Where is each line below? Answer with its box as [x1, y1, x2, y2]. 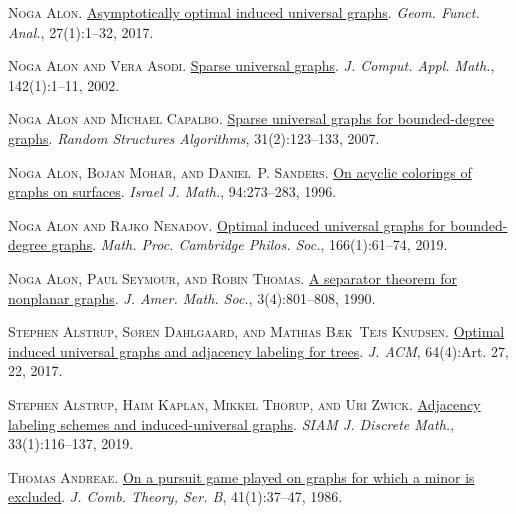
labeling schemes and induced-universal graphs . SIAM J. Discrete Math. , [8, 413, 455, 434]
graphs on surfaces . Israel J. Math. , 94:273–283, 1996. [8, 181, 337, 202]
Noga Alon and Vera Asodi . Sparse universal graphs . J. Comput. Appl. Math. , [8, 55, 495, 76]
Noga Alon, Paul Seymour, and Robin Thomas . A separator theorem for [8, 267, 457, 288]
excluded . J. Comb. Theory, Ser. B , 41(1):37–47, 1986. [8, 486, 343, 507]
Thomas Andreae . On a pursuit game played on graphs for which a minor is [8, 466, 475, 487]
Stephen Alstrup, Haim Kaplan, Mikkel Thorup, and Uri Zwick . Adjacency [8, 393, 481, 414]
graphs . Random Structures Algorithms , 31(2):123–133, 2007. [8, 127, 380, 148]
